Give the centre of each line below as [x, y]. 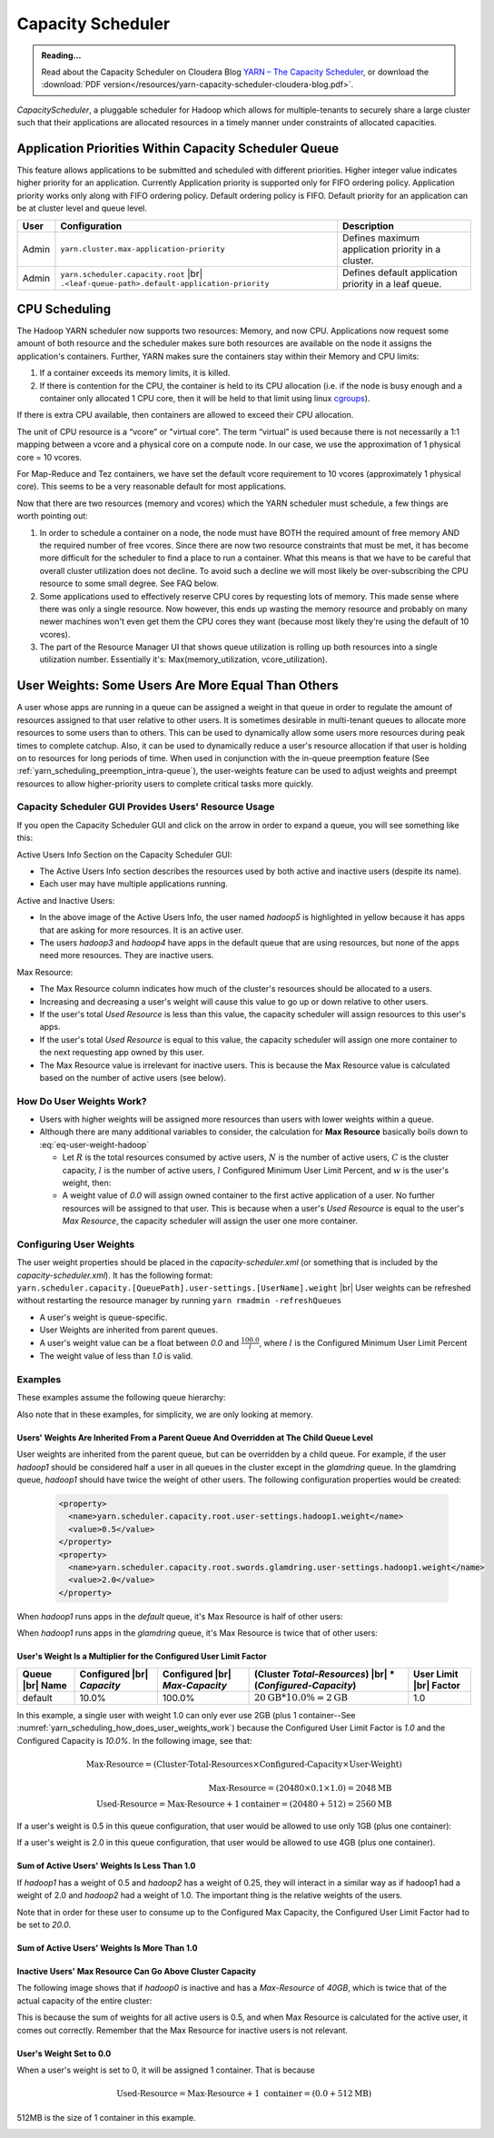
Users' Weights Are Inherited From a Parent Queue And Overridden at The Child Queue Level [195, 1437]
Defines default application [400, 272]
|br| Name [44, 1685]
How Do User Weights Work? [82, 1101]
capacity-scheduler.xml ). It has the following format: [115, 1275]
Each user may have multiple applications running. [134, 884]
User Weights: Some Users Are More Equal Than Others [178, 686]
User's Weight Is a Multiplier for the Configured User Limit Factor [142, 1657]
